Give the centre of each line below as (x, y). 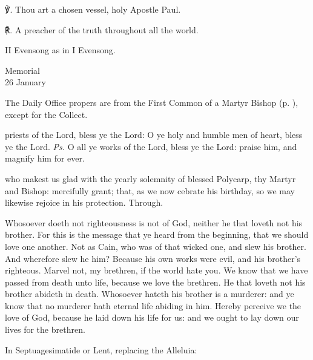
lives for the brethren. (45, 329)
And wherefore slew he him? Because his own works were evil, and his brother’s (153, 258)
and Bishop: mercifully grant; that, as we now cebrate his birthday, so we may (150, 190)
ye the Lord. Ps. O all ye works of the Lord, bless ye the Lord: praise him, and (151, 146)
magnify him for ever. (45, 158)
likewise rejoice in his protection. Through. (84, 202)
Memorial (22, 70)
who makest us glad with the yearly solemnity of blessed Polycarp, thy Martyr (150, 178)
